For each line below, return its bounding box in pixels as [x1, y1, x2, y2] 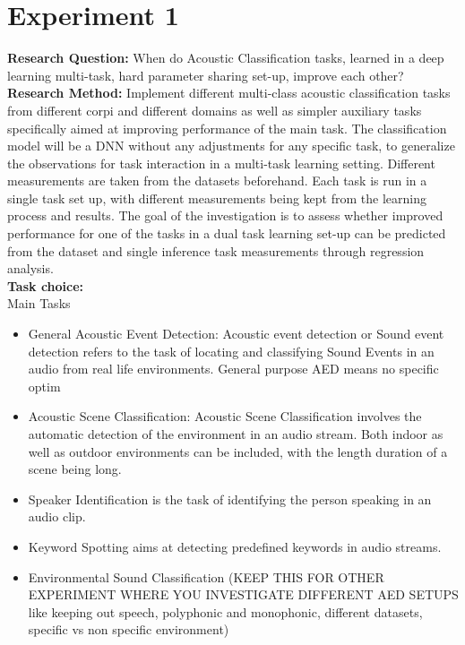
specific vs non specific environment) [28, 620, 229, 639]
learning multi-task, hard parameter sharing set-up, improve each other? [7, 65, 404, 84]
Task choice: [7, 276, 84, 295]
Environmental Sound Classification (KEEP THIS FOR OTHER [28, 567, 384, 586]
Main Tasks [7, 294, 71, 313]
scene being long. [28, 460, 122, 478]
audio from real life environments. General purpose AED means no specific [28, 359, 439, 378]
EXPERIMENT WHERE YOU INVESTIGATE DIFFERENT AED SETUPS [28, 585, 459, 604]
